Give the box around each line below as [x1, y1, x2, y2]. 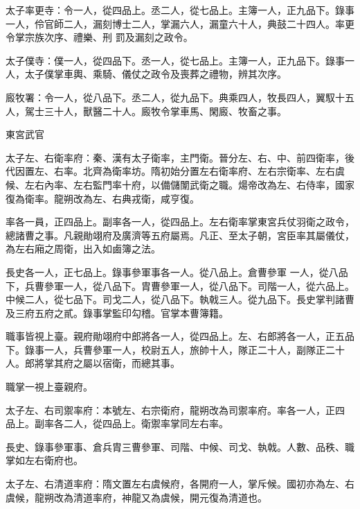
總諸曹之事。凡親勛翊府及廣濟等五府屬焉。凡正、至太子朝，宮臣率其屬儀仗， [6, 227, 354, 242]
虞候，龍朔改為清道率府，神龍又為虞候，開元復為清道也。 [6, 490, 267, 504]
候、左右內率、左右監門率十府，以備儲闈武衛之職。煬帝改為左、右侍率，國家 [6, 177, 354, 191]
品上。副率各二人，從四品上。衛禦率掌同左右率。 [6, 416, 228, 431]
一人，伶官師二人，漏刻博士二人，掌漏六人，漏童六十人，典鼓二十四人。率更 [6, 16, 354, 31]
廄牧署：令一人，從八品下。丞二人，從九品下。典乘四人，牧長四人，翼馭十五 [6, 89, 354, 104]
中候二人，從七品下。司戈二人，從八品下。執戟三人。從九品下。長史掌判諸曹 [6, 292, 354, 307]
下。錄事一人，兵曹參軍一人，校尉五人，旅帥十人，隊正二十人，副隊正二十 [6, 342, 345, 356]
